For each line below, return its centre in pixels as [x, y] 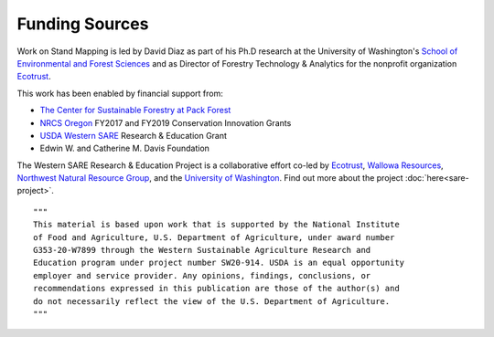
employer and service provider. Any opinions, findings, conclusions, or [202, 275]
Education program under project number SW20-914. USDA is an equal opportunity [219, 263]
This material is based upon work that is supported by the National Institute [216, 225]
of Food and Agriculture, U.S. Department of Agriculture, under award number [214, 237]
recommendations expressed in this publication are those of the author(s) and [216, 289]
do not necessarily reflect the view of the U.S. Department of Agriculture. [212, 301]
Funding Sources [83, 24]
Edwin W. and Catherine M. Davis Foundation [125, 148]
